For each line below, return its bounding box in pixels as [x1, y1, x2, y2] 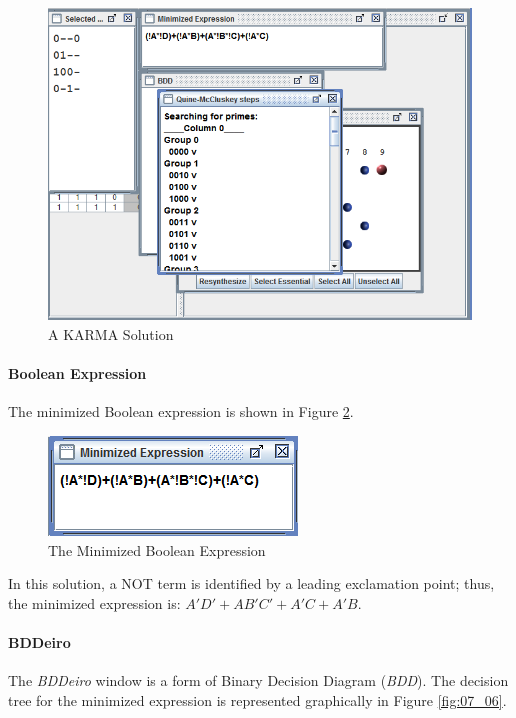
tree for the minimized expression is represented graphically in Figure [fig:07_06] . [8, 689, 507, 710]
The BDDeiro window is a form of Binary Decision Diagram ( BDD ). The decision [8, 670, 509, 691]
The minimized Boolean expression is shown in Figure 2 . [8, 401, 354, 422]
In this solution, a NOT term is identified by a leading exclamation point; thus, [8, 573, 495, 594]
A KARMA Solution [48, 324, 174, 344]
